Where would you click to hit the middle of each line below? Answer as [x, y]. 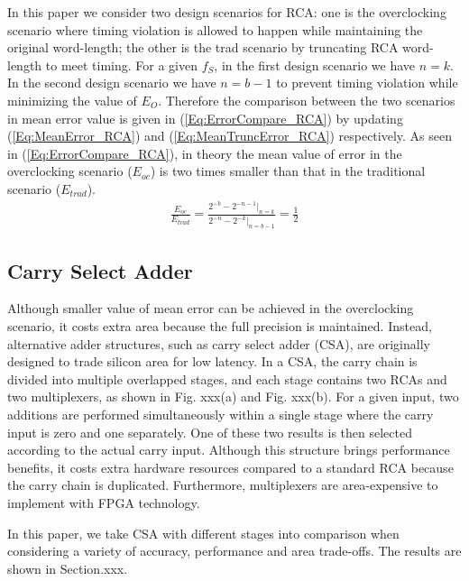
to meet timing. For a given [122, 65]
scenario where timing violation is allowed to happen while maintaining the [215, 29]
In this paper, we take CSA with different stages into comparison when [203, 533]
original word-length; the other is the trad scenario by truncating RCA [203, 47]
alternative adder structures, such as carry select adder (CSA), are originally [219, 343]
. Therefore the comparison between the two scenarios [307, 100]
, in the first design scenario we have [315, 65]
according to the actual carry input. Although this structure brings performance [229, 450]
